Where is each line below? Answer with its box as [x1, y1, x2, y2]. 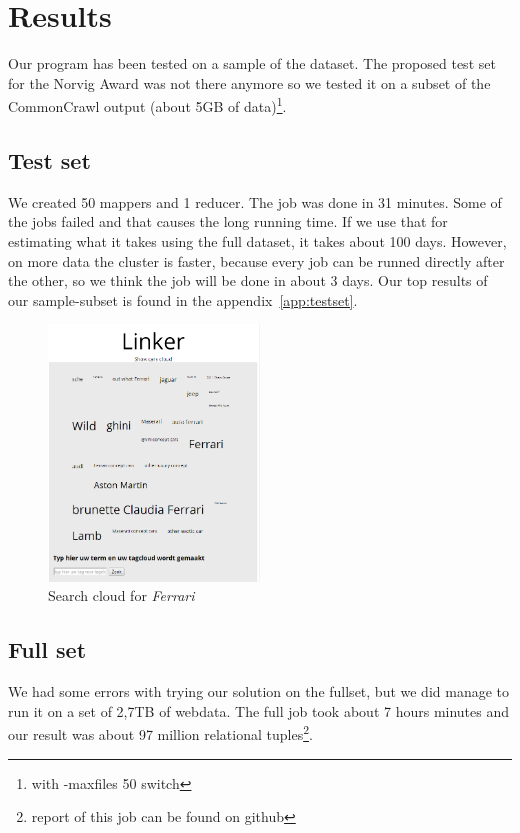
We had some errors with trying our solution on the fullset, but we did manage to [8, 681, 510, 702]
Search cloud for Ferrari [48, 585, 195, 606]
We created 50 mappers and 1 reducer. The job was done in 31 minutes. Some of [8, 191, 502, 212]
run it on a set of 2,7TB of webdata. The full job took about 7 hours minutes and [8, 700, 510, 721]
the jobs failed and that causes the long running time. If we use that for [8, 211, 448, 232]
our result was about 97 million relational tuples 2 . [8, 721, 313, 745]
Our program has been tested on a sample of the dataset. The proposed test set [8, 53, 496, 74]
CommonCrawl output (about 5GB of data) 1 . [8, 93, 287, 116]
